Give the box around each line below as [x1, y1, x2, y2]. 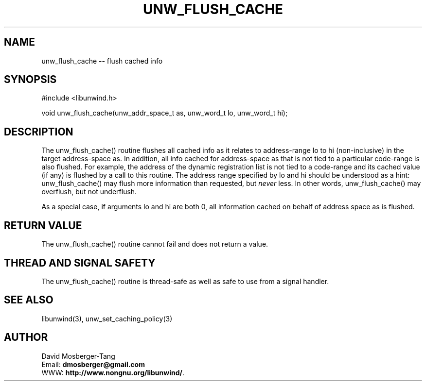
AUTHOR [4, 331, 48, 344]
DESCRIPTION [4, 125, 73, 138]
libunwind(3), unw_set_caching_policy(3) [41, 314, 173, 323]
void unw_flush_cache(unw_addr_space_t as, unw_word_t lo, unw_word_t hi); [41, 109, 288, 117]
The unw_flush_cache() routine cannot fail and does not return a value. [41, 240, 268, 249]
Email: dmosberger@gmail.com [41, 360, 145, 368]
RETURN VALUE [4, 219, 82, 232]
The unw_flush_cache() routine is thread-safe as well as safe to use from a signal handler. [41, 277, 329, 285]
